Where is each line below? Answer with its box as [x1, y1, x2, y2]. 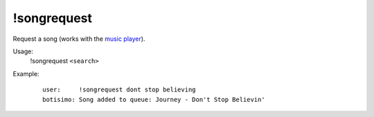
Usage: [12, 47, 34, 55]
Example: [12, 69, 39, 78]
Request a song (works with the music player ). [12, 35, 145, 43]
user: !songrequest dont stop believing [42, 86, 197, 93]
